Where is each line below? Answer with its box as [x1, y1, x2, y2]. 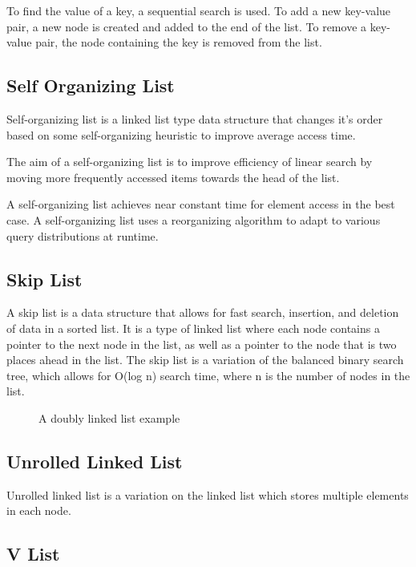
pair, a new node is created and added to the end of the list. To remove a [6, 18, 367, 34]
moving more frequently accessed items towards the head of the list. [6, 168, 340, 185]
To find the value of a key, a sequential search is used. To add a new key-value [6, 2, 391, 18]
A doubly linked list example [38, 409, 180, 426]
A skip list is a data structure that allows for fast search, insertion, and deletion [6, 304, 399, 321]
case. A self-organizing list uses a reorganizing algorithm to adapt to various [6, 211, 381, 228]
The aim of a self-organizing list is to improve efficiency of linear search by [6, 153, 373, 170]
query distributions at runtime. [6, 227, 159, 244]
